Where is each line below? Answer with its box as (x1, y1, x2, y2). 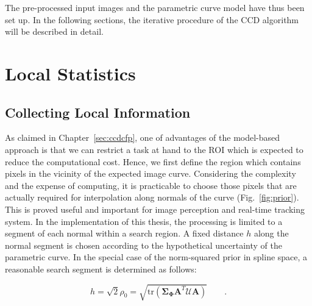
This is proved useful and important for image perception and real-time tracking (5, 202, 305, 215)
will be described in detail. (5, 25, 104, 38)
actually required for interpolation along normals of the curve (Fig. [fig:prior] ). (5, 191, 299, 204)
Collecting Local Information (5, 102, 191, 121)
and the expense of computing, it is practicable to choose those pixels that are (5, 179, 297, 191)
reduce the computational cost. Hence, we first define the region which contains (5, 155, 301, 168)
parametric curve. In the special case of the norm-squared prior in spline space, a (5, 251, 308, 263)
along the (253, 227, 289, 240)
